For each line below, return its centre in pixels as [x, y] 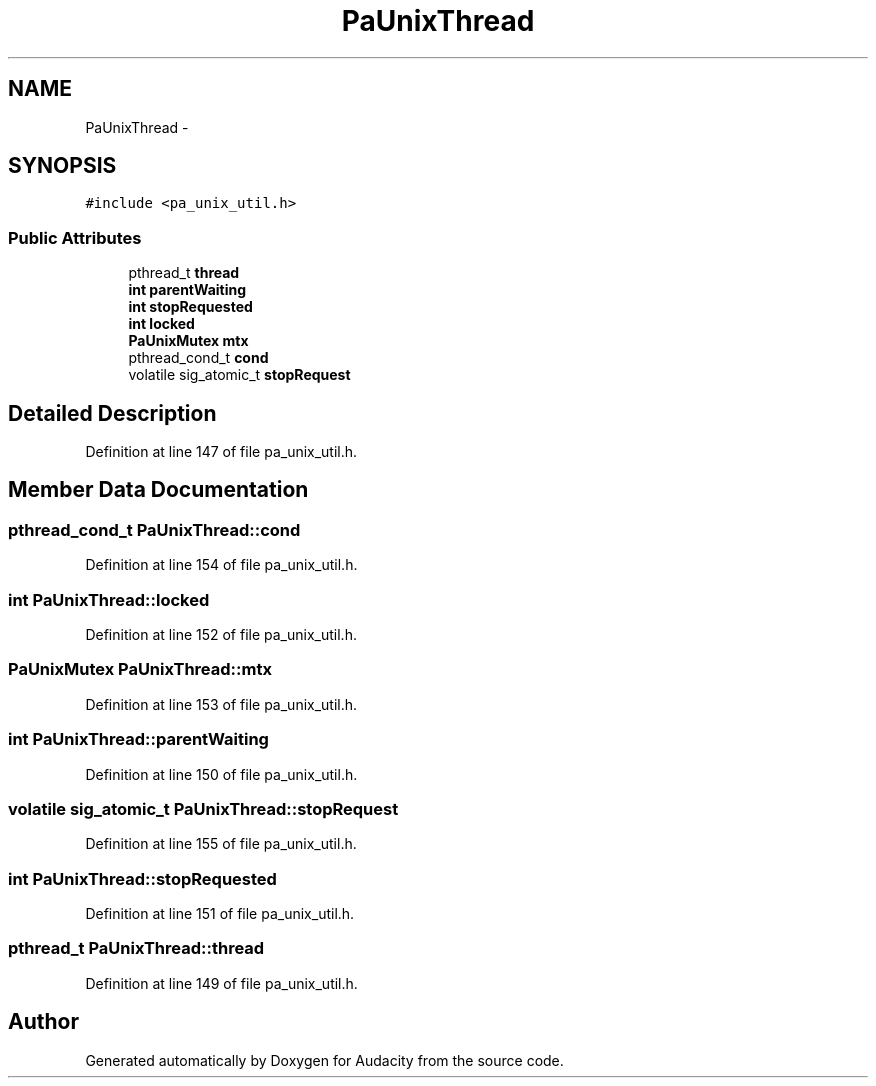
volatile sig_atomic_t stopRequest [239, 375]
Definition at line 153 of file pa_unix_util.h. [221, 704]
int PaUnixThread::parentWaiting [138, 739]
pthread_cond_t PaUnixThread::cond [154, 529]
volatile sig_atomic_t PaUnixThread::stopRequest [203, 808]
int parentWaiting [187, 290]
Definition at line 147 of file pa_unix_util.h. [221, 452]
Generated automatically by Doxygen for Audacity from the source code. [324, 1060]
